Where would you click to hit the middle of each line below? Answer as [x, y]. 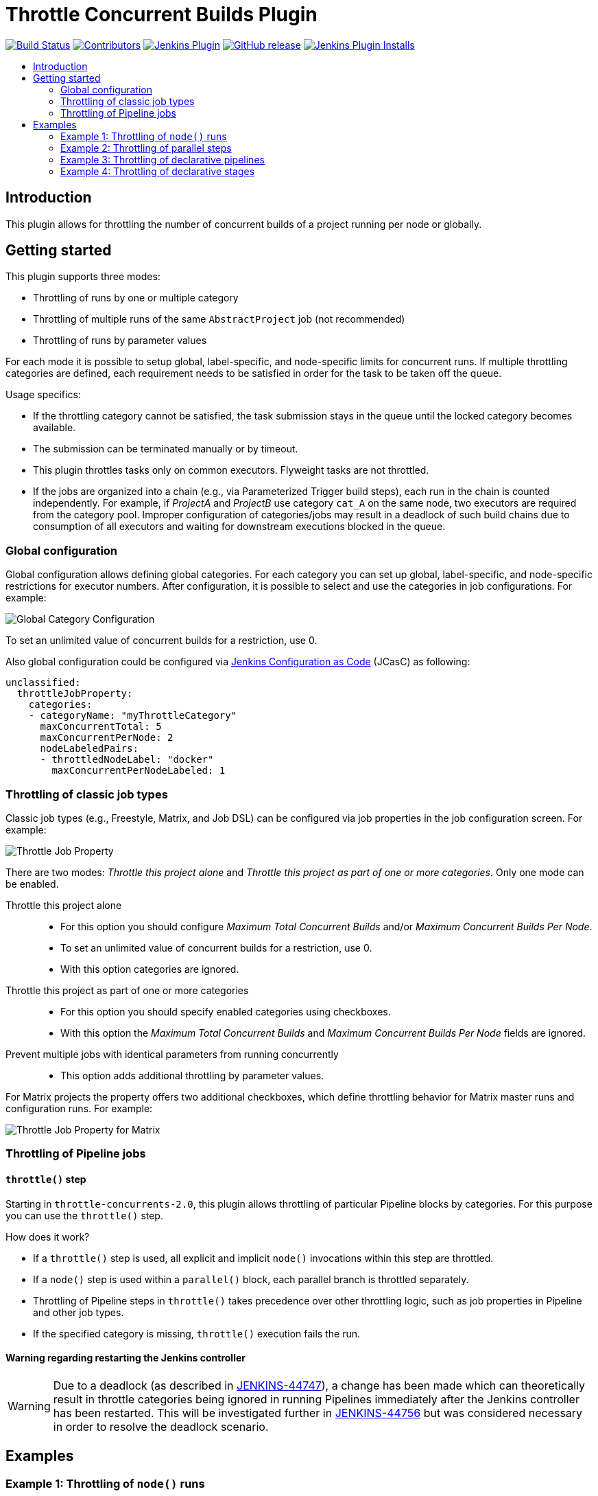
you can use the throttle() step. [84, 1215]
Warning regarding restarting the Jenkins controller [125, 1358]
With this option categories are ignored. [150, 969]
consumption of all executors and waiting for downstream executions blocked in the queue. [239, 527]
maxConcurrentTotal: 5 [101, 727]
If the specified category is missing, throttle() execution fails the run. [197, 1333]
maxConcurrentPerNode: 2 [107, 738]
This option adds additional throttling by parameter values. [192, 1075]
